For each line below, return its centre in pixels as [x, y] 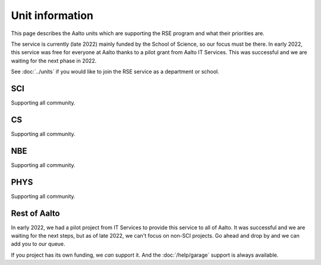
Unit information [52, 15]
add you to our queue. [38, 244]
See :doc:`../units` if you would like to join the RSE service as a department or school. [115, 72]
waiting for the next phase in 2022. [54, 61]
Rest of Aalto [35, 213]
